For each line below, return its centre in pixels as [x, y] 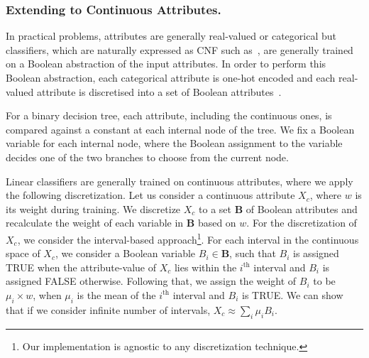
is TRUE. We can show [293, 294]
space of [23, 253]
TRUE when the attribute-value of [81, 267]
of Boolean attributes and [302, 208]
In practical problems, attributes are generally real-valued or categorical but [171, 36]
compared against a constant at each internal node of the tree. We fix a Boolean [180, 129]
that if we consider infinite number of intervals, [108, 309]
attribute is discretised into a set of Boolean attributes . [159, 91]
